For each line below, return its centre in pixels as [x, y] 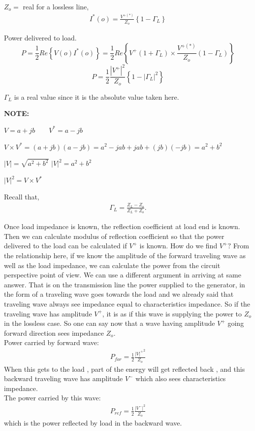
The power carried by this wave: [52, 398]
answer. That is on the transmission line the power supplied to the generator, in [125, 284]
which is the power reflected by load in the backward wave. [93, 423]
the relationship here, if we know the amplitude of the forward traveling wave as [125, 255]
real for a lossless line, [56, 6]
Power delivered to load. [40, 38]
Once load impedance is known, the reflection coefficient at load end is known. [122, 226]
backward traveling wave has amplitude [64, 378]
